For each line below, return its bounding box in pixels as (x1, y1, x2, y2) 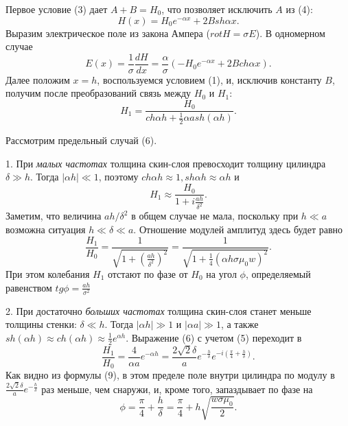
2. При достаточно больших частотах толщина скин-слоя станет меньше (5, 303, 312, 318)
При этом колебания (5, 267, 90, 281)
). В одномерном (255, 25, 325, 40)
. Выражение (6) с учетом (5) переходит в (126, 330, 302, 344)
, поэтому (98, 169, 139, 184)
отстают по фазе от (107, 267, 188, 281)
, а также (220, 317, 259, 331)
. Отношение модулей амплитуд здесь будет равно (133, 222, 343, 236)
